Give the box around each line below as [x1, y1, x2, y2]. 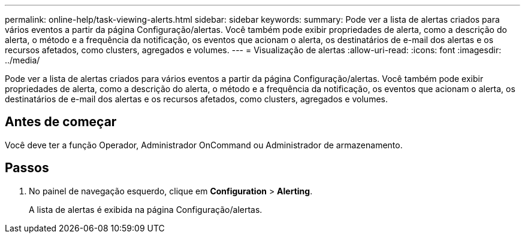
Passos [5, 160, 49, 176]
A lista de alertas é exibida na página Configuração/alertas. [29, 204, 262, 215]
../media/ [5, 55, 40, 65]
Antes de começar [5, 114, 117, 130]
